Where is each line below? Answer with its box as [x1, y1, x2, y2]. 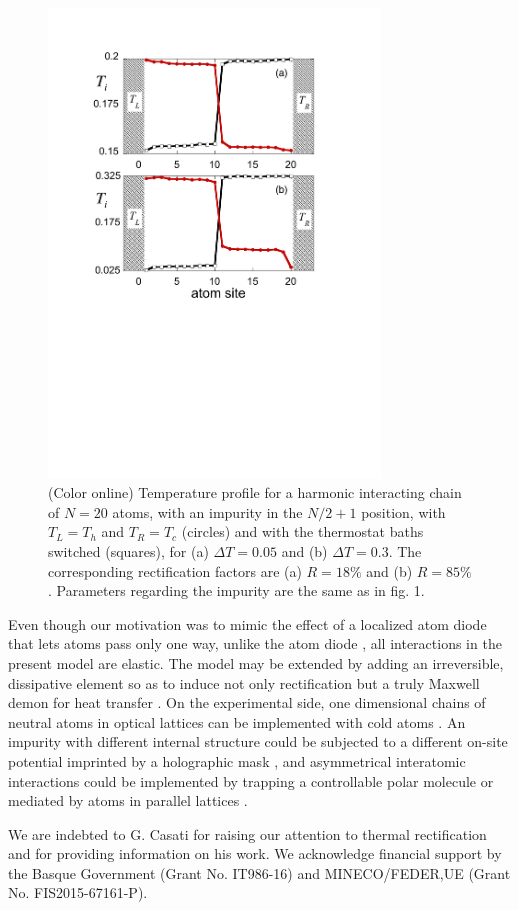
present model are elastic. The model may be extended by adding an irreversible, [8, 652, 504, 673]
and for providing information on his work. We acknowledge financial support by [8, 843, 502, 864]
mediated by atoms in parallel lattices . [8, 790, 248, 811]
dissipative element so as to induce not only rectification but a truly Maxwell [8, 672, 480, 693]
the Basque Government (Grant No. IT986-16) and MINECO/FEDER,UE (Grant [8, 862, 511, 883]
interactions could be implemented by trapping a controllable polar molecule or [8, 770, 494, 791]
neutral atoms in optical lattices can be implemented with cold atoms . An [8, 711, 466, 732]
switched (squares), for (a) [48, 540, 209, 561]
